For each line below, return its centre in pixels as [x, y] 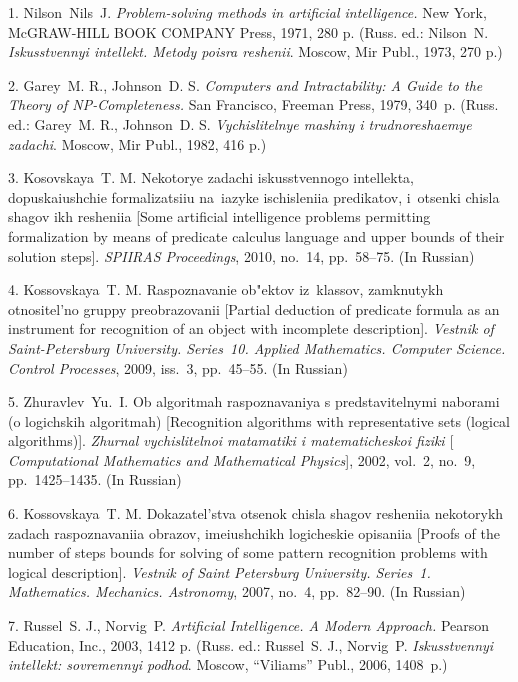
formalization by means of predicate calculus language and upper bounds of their [256, 235]
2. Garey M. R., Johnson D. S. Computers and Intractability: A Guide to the [245, 84]
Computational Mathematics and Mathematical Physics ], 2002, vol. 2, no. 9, [242, 459]
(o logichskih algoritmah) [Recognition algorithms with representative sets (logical [259, 420]
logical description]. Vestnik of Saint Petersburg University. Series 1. [219, 571]
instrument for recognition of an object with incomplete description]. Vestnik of [251, 328]
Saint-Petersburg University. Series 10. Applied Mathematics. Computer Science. [257, 347]
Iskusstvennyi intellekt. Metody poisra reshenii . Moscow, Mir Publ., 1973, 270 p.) [255, 51]
